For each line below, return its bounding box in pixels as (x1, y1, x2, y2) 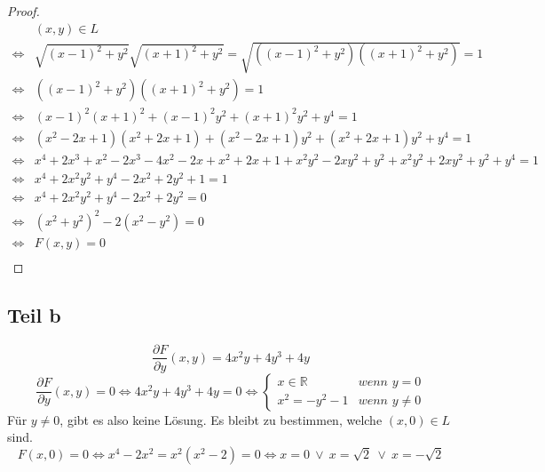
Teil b (7, 300, 61, 328)
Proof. (7, 2, 40, 20)
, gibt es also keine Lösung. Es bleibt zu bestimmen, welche (59, 410, 383, 428)
